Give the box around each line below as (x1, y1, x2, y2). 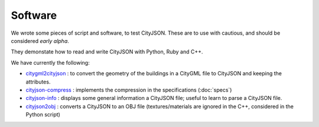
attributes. (25, 78, 51, 85)
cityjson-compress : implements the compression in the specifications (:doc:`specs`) (25, 86, 232, 93)
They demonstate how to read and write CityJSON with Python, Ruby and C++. (11, 48, 203, 55)
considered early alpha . (11, 37, 69, 44)
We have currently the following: (11, 59, 90, 66)
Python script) (25, 111, 60, 118)
